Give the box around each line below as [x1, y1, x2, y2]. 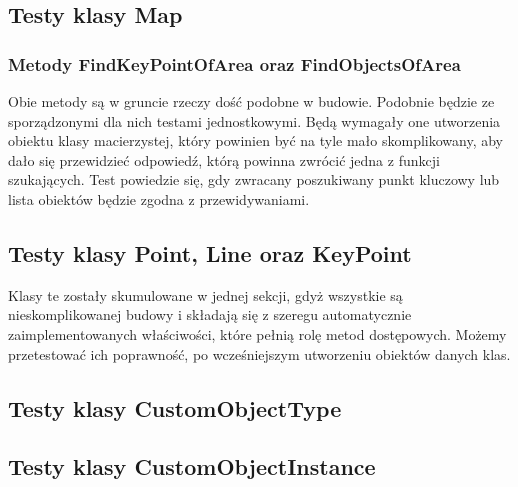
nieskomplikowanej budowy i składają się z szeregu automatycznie [8, 304, 412, 325]
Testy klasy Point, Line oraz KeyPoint [8, 237, 412, 268]
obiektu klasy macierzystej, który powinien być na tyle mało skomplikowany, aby [8, 130, 504, 151]
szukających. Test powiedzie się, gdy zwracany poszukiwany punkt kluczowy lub [8, 169, 500, 190]
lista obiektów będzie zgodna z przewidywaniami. [8, 188, 310, 209]
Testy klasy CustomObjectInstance [8, 451, 376, 482]
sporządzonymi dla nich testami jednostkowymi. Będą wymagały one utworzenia [8, 110, 501, 131]
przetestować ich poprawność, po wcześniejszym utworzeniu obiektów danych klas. [8, 343, 511, 364]
